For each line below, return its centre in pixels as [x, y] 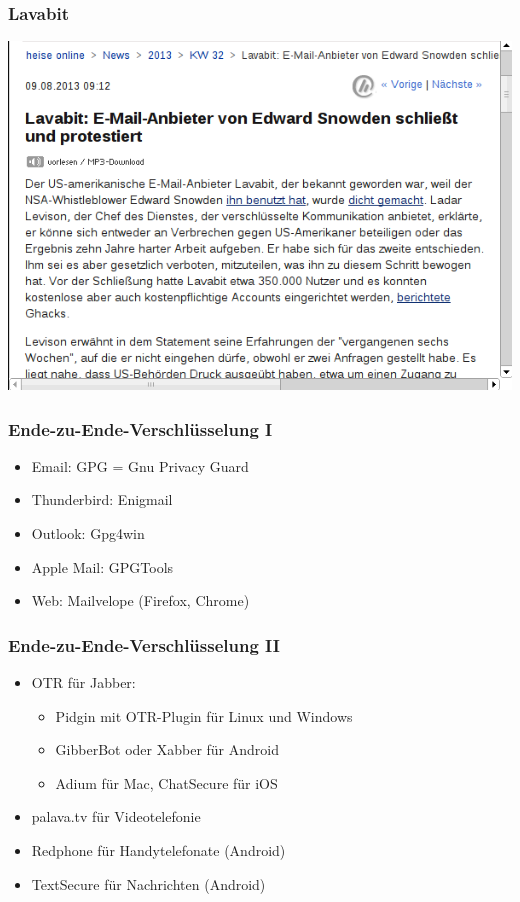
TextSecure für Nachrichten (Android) [148, 883]
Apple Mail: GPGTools [102, 566]
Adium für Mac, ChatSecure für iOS [166, 782]
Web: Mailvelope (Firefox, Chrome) [140, 600]
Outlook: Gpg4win [88, 533]
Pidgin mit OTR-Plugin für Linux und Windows [204, 715]
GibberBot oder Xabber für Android [167, 749]
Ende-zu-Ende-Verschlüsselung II [144, 644]
